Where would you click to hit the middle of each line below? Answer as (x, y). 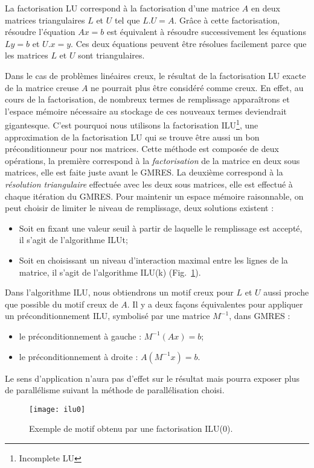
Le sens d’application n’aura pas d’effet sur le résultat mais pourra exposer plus (152, 378)
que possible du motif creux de (62, 304)
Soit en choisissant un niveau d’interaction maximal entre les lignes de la (153, 260)
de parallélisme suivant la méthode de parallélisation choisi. (115, 390)
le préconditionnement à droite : (78, 356)
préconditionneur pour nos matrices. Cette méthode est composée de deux (142, 149)
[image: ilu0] (57, 409)
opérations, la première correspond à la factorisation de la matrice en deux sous (152, 160)
